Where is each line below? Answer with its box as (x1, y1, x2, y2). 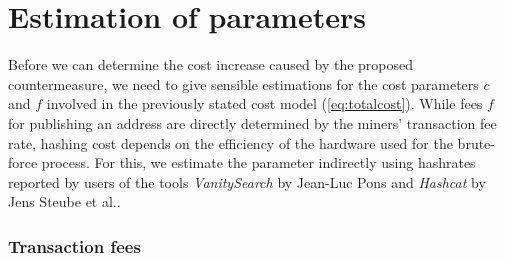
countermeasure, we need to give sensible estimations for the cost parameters (8, 73, 479, 94)
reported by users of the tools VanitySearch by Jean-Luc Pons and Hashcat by (8, 171, 486, 192)
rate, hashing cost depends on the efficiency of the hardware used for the (8, 132, 453, 153)
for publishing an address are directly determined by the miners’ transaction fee (8, 112, 497, 133)
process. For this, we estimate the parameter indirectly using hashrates (41, 152, 476, 173)
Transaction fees (8, 233, 141, 258)
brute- (457, 132, 495, 153)
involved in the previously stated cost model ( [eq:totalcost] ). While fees (46, 93, 483, 114)
